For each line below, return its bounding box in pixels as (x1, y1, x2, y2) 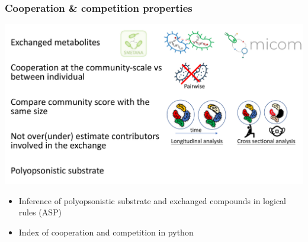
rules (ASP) (18, 206, 62, 218)
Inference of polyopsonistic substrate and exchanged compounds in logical (18, 194, 287, 206)
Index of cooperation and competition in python (18, 225, 194, 238)
